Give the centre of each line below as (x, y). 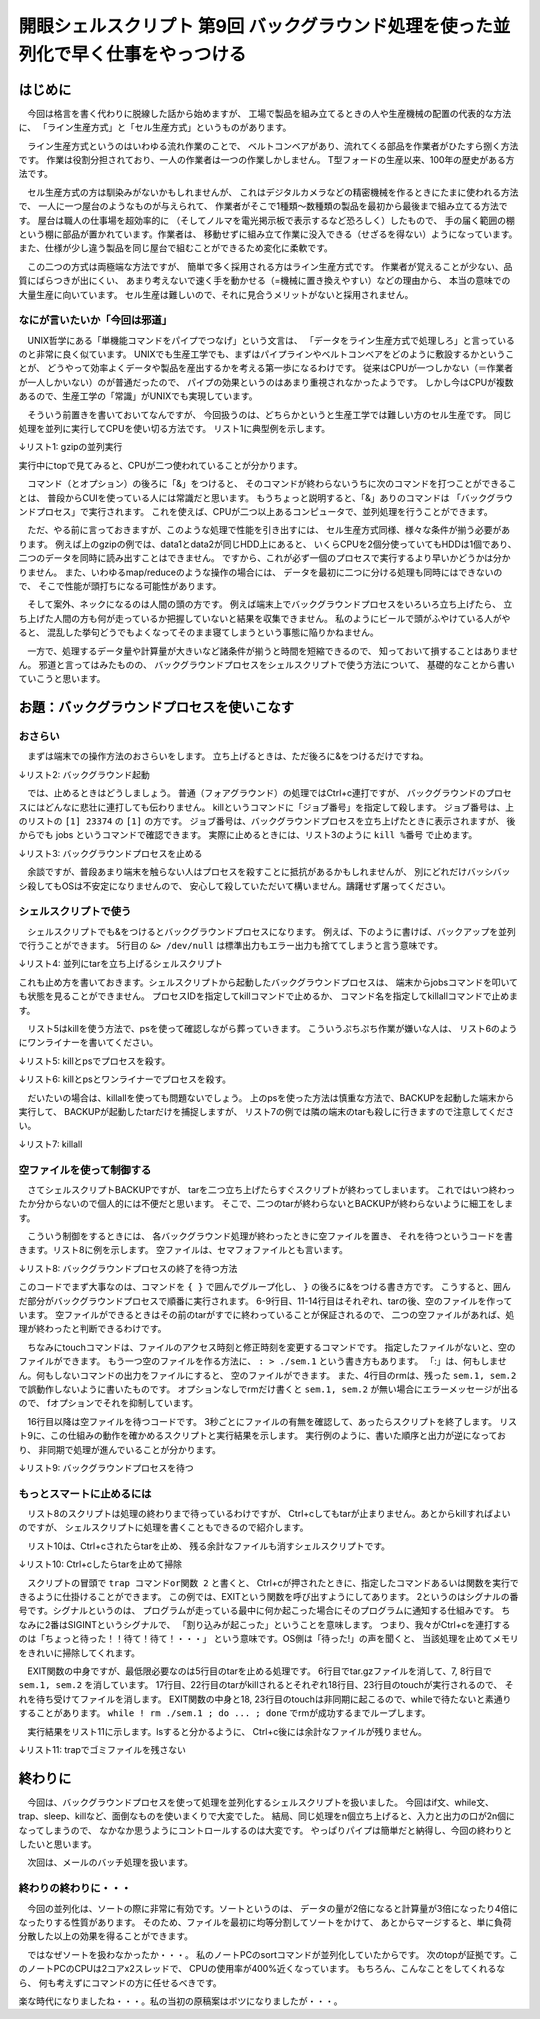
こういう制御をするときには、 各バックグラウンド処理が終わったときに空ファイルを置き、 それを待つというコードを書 (270, 1236)
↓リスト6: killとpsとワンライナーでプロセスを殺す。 (125, 1079)
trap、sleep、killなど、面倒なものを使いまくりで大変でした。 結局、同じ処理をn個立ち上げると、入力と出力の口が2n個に (266, 1816)
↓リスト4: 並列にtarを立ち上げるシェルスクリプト (121, 964)
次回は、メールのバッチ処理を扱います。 (110, 1862)
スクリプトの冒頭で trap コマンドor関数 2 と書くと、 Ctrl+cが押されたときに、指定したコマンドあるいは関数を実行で (272, 1582)
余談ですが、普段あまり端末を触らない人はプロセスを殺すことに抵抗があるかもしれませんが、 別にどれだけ (246, 872)
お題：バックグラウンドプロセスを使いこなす (156, 707)
